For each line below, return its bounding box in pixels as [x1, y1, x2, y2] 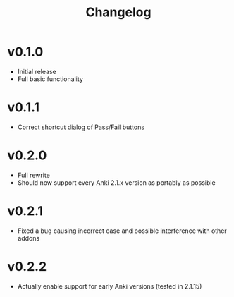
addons [17, 234, 40, 242]
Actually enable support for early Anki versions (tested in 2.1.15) [17, 281, 202, 290]
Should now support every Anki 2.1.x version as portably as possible [17, 178, 216, 187]
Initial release [17, 67, 56, 75]
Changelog [85, 4, 152, 20]
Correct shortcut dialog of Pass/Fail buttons [17, 123, 145, 131]
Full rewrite [17, 171, 51, 179]
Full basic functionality [17, 75, 83, 83]
